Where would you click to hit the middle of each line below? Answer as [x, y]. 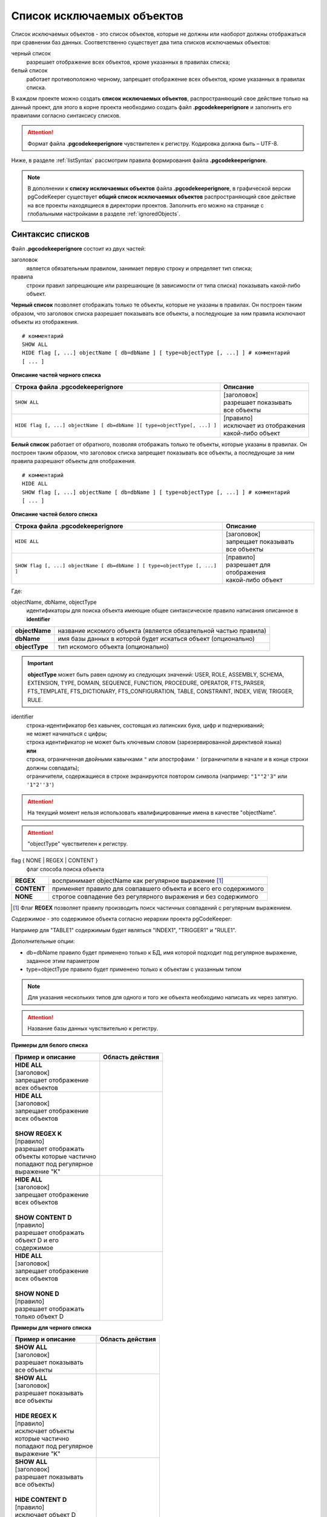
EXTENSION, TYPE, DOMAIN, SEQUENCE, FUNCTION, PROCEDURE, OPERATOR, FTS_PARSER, [147, 683]
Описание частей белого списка [54, 514]
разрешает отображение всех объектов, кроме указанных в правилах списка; [128, 62]
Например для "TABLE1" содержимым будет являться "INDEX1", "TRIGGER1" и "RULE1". [124, 930]
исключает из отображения [264, 425]
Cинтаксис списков [51, 234]
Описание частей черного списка [56, 375]
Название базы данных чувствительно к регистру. [93, 1028]
